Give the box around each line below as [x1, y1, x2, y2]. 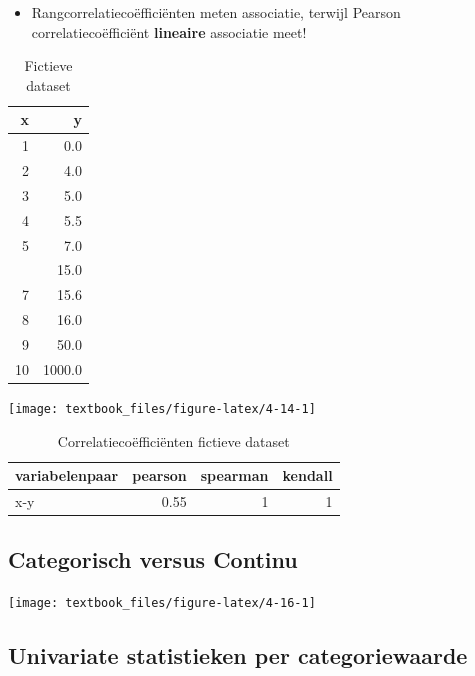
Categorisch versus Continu [8, 544, 298, 575]
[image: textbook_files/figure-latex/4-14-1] [8, 401, 316, 416]
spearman [200, 465, 269, 486]
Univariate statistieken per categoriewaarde [8, 640, 468, 671]
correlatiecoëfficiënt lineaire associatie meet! [31, 21, 307, 42]
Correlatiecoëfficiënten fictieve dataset [57, 430, 290, 451]
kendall [282, 465, 333, 486]
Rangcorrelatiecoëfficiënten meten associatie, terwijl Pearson [31, 2, 401, 22]
